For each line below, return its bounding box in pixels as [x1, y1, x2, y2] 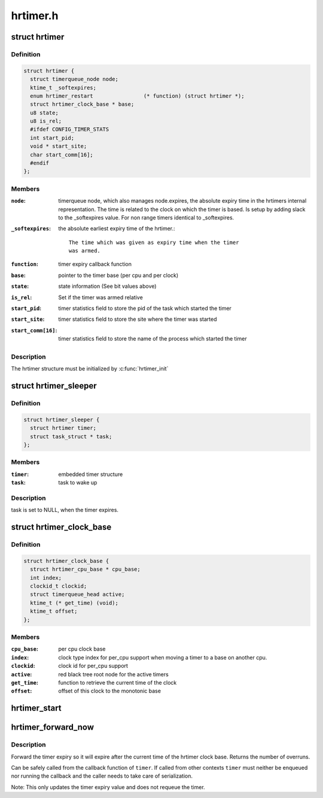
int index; [30, 574, 62, 581]
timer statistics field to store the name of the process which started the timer [58, 335, 248, 342]
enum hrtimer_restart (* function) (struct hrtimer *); [30, 92, 245, 99]
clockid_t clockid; [30, 583, 87, 590]
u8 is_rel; [30, 118, 62, 125]
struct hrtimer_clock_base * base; [30, 101, 135, 108]
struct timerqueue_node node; [30, 76, 119, 83]
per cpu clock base [58, 645, 106, 653]
